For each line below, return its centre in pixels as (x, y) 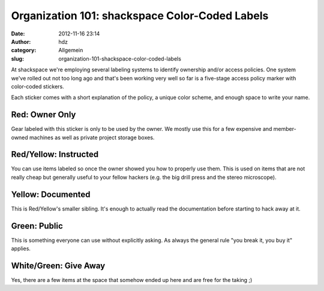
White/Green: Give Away (58, 265)
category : (24, 50)
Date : (18, 34)
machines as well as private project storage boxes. (92, 137)
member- (285, 129)
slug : (17, 58)
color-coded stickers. (37, 86)
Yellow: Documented (51, 194)
